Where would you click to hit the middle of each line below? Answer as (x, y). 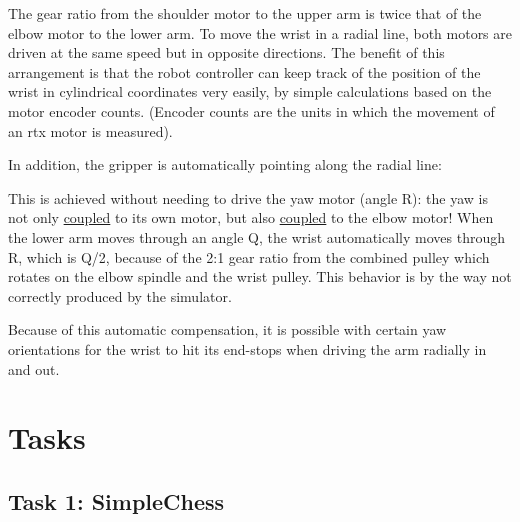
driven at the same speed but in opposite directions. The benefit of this (226, 52)
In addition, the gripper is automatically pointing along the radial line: (225, 164)
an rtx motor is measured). (90, 130)
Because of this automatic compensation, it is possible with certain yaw (227, 329)
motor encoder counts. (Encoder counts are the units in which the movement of (251, 110)
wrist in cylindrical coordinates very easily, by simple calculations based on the (250, 91)
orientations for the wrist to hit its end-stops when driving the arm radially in (247, 348)
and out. (34, 368)
